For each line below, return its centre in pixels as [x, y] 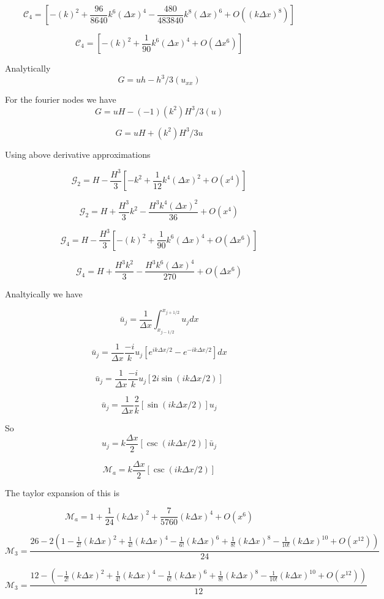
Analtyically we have [44, 294]
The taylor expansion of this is [62, 492]
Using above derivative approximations [78, 154]
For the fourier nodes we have [61, 99]
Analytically [28, 68]
